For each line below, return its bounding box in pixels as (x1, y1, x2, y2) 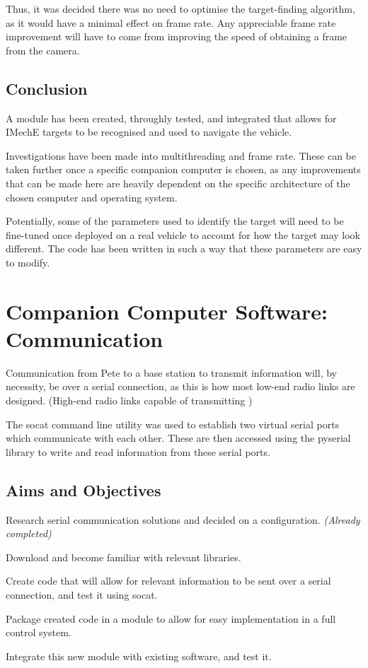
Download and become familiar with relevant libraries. (6, 549, 241, 564)
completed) (6, 526, 52, 541)
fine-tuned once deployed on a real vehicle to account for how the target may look (6, 227, 360, 242)
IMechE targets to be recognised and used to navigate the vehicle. (6, 124, 292, 139)
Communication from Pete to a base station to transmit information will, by (6, 365, 337, 380)
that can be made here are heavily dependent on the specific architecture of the (6, 175, 350, 190)
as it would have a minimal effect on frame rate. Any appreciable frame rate (6, 15, 336, 30)
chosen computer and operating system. (6, 189, 178, 204)
